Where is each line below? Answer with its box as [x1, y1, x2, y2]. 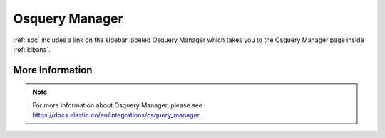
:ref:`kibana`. [13, 45, 51, 53]
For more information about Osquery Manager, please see [32, 100, 203, 110]
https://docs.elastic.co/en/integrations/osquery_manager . [32, 111, 202, 120]
